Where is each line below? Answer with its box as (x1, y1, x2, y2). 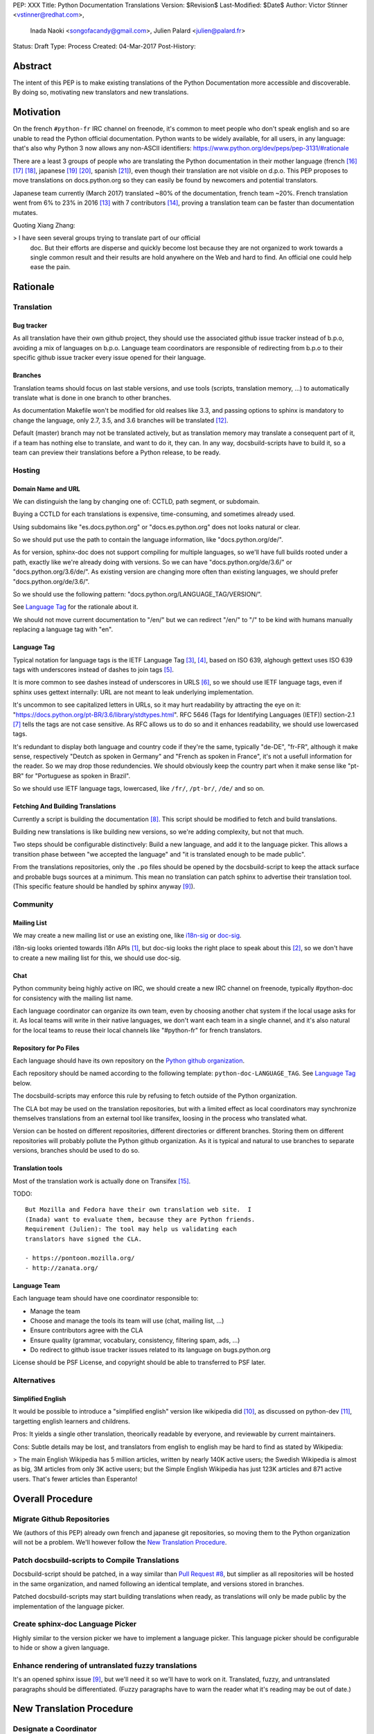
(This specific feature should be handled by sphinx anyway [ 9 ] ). (12, 882, 195, 891)
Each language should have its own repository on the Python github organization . (12, 1056, 245, 1065)
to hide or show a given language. (12, 1644, 110, 1652)
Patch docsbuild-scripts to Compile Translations (12, 1556, 179, 1565)
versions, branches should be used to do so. (12, 1147, 140, 1155)
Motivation (12, 106, 61, 118)
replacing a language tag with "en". (12, 625, 114, 634)
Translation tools (12, 1164, 63, 1172)
